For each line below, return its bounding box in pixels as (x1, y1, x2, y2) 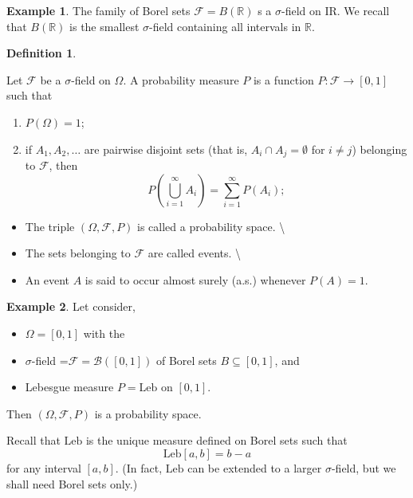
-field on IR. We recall (281, 2, 390, 18)
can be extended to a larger (187, 459, 322, 476)
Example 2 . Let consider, (6, 298, 136, 315)
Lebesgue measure (25, 378, 114, 395)
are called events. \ (147, 245, 242, 261)
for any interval (6, 459, 81, 476)
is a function (253, 71, 314, 88)
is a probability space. (94, 405, 202, 422)
